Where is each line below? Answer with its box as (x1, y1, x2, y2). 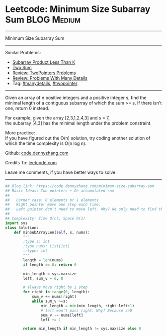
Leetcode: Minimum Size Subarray (5, 3, 151, 15)
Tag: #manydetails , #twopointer (12, 80, 78, 86)
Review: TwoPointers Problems (12, 70, 76, 76)
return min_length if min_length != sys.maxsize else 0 (23, 326, 141, 332)
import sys (5, 221, 28, 225)
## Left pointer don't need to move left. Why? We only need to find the (5, 207, 166, 212)
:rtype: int (23, 248, 48, 253)
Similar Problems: (5, 49, 41, 55)
